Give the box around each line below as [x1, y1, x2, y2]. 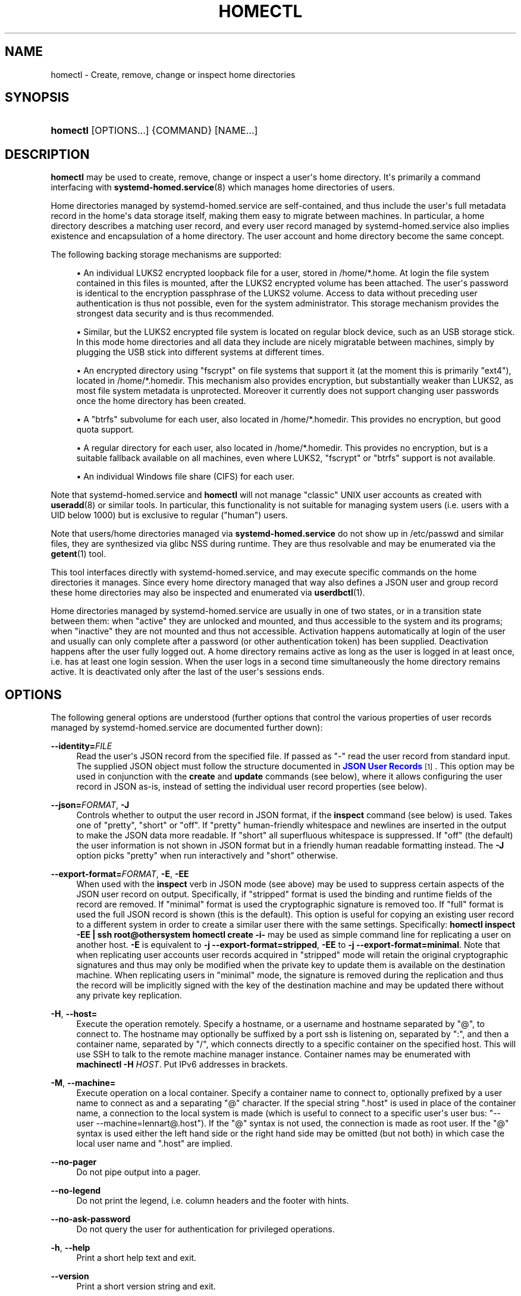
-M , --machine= [51, 1078, 116, 1088]
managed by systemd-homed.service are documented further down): [51, 722, 323, 733]
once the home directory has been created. [76, 396, 246, 406]
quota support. [76, 424, 134, 435]
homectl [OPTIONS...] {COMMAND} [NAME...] [51, 124, 258, 137]
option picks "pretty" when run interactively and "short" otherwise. [76, 850, 338, 861]
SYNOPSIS [5, 90, 70, 105]
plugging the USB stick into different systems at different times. [76, 347, 324, 358]
